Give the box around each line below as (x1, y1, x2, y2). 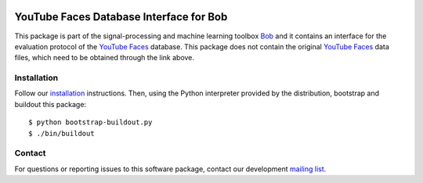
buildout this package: (14, 99, 86, 109)
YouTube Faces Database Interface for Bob (14, 10, 228, 23)
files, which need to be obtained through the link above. (14, 53, 195, 63)
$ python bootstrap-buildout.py (28, 118, 153, 127)
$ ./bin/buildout (28, 129, 95, 138)
